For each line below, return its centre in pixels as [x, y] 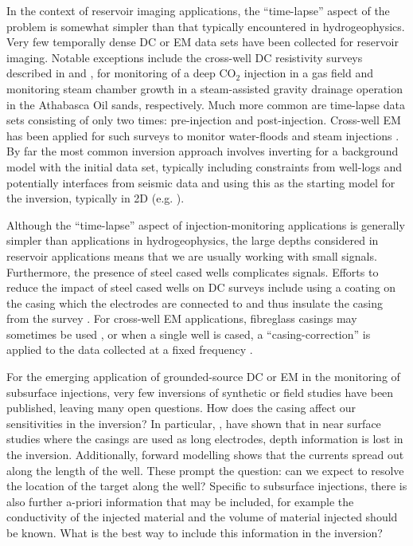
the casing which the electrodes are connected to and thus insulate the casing [195, 302]
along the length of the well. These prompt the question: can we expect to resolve [205, 470]
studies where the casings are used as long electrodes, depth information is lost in [205, 439]
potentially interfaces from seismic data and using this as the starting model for [201, 182]
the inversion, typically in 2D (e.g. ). [95, 198]
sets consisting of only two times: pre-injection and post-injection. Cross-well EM [204, 120]
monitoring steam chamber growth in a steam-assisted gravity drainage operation [205, 88]
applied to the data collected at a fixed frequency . [130, 350]
